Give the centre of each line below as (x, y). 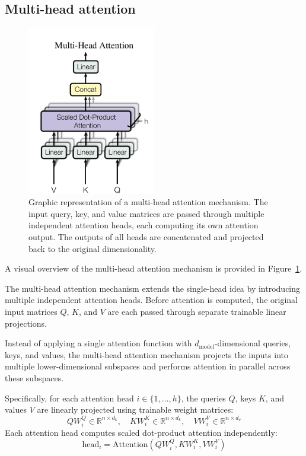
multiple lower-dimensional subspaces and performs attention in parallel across (148, 366)
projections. (26, 323)
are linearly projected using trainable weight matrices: (135, 409)
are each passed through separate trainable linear (197, 311)
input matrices (31, 311)
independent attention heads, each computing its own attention (144, 225)
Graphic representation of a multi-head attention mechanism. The (148, 202)
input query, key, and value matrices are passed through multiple (146, 213)
